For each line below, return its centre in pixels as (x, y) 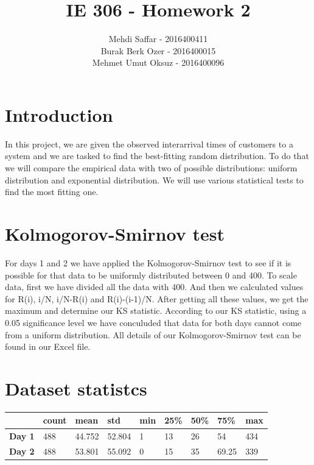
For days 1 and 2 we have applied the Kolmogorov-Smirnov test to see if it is (148, 262)
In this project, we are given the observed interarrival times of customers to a (149, 144)
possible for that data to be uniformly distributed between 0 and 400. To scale (151, 275)
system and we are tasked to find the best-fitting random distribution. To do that (157, 156)
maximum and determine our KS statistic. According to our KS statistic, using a (156, 311)
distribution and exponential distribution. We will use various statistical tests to (154, 179)
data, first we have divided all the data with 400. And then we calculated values (154, 287)
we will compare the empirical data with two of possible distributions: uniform (151, 168)
